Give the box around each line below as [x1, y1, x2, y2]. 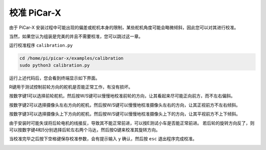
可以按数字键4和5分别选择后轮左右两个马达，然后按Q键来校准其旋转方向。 [9, 127, 161, 133]
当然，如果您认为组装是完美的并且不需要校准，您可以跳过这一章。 [9, 33, 143, 39]
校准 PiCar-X [9, 7, 62, 18]
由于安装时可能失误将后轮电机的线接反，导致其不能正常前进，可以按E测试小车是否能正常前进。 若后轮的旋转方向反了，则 [9, 120, 255, 126]
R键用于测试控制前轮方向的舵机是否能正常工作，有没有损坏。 [9, 84, 133, 90]
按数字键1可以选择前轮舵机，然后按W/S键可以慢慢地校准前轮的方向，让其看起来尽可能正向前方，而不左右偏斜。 [9, 93, 235, 99]
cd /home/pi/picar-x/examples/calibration [19, 55, 124, 61]
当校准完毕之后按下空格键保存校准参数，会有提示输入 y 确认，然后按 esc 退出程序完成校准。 [9, 136, 197, 142]
